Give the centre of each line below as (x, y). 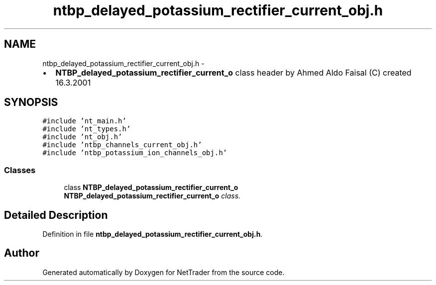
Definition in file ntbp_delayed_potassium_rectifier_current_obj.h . (153, 234)
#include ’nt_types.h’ (87, 129)
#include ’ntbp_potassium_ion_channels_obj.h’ (135, 153)
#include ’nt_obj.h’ (82, 137)
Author (22, 253)
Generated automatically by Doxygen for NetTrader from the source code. (163, 272)
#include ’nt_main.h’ (84, 121)
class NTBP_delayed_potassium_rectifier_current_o (151, 188)
